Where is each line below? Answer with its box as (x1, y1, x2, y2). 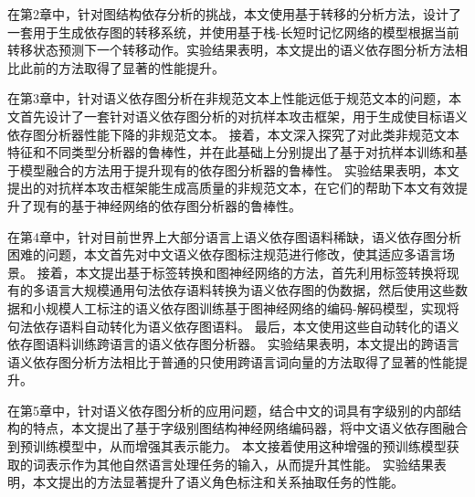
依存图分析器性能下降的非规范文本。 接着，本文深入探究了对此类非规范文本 (7, 124, 459, 143)
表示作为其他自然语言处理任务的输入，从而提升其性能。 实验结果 (45, 454, 434, 473)
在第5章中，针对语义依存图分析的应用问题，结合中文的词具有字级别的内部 (7, 400, 449, 419)
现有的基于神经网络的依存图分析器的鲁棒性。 (32, 196, 301, 215)
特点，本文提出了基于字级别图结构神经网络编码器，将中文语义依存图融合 (32, 418, 468, 438)
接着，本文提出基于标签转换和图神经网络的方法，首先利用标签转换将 (37, 262, 447, 281)
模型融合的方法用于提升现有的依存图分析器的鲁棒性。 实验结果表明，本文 (19, 160, 459, 179)
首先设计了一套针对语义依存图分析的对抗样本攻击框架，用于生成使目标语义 (19, 106, 468, 125)
